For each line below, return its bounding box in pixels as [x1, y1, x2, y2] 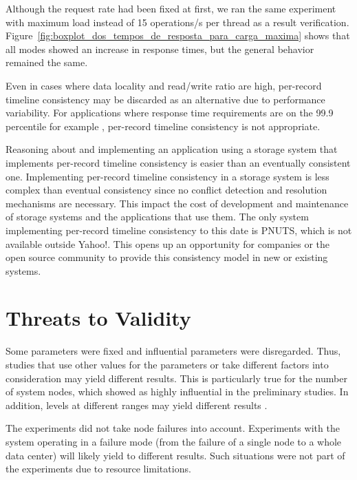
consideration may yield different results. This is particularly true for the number [6, 371, 347, 385]
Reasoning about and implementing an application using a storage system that [6, 142, 338, 156]
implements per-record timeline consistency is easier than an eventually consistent [6, 155, 351, 169]
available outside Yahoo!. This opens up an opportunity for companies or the [6, 236, 330, 251]
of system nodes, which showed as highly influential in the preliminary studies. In [6, 384, 349, 399]
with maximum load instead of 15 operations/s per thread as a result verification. [6, 14, 349, 29]
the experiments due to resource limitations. [6, 461, 191, 476]
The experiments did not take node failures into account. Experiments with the [6, 421, 340, 435]
